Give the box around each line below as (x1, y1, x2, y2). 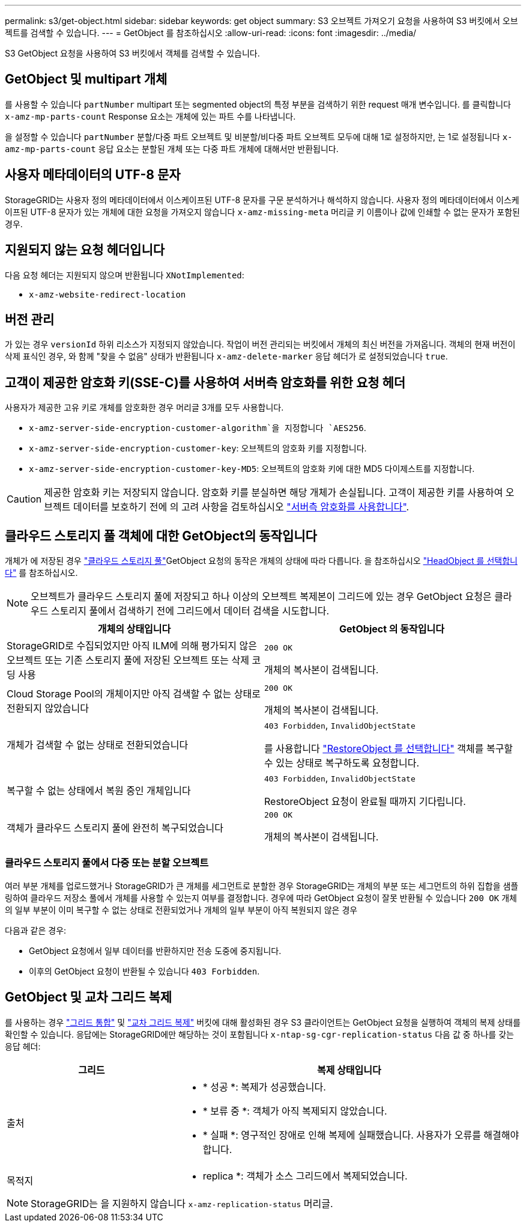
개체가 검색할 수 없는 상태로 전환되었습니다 (7, 739, 189, 751)
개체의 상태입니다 (97, 623, 171, 635)
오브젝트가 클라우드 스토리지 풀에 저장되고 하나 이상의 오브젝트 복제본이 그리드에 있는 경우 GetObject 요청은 (31, 590, 492, 603)
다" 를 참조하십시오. (5, 568, 78, 578)
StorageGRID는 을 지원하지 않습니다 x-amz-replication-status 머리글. (31, 1197, 333, 1210)
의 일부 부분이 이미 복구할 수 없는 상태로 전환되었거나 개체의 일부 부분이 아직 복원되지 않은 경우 (5, 904, 358, 915)
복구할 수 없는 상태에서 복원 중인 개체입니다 (7, 785, 191, 797)
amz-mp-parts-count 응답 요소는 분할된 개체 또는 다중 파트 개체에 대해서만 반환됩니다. (5, 143, 339, 154)
